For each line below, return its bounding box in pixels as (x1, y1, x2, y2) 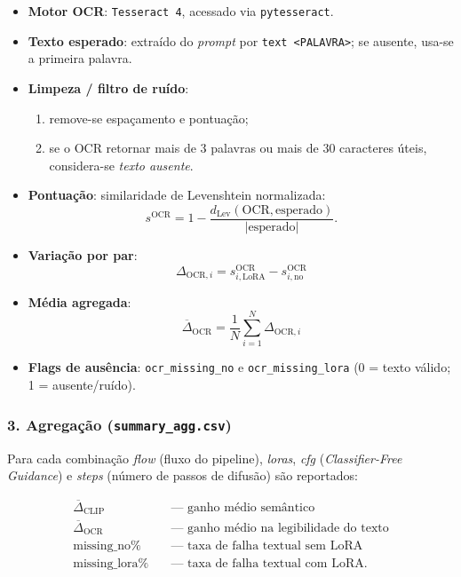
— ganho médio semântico (171, 501, 315, 514)
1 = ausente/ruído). (28, 375, 136, 394)
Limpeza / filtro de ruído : (28, 78, 189, 97)
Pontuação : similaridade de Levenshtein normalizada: (28, 186, 326, 204)
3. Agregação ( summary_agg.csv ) (7, 413, 232, 435)
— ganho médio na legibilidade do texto (171, 521, 389, 534)
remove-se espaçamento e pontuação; (49, 108, 249, 127)
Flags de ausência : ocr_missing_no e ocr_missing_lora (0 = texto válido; (28, 358, 451, 376)
